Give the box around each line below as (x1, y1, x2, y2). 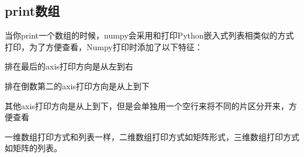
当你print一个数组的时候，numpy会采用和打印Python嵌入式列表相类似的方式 (5, 29, 294, 41)
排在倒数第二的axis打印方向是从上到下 (5, 79, 150, 92)
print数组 (5, 2, 60, 20)
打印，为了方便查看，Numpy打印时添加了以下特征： (5, 40, 203, 53)
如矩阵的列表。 (5, 142, 62, 154)
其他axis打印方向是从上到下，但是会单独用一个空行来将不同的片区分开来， (5, 99, 289, 111)
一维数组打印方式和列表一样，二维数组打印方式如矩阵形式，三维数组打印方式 (5, 130, 299, 142)
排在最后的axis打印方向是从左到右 (5, 60, 133, 72)
